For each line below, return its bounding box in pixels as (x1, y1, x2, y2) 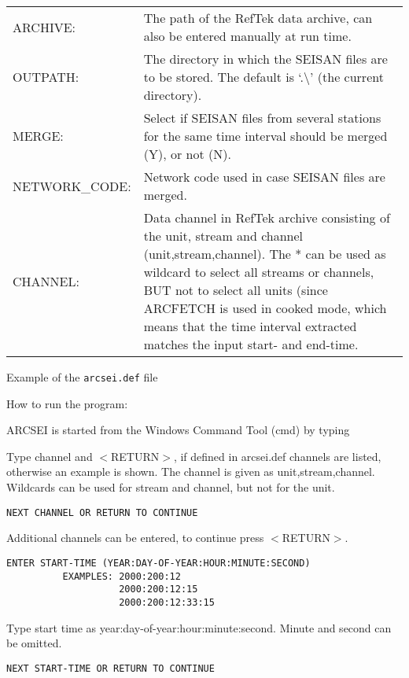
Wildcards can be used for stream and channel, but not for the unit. (6, 479, 335, 496)
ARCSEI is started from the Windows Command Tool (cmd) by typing (6, 422, 350, 438)
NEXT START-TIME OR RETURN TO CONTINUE (6, 662, 215, 674)
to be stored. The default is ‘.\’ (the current (143, 68, 384, 86)
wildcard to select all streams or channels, (143, 263, 374, 281)
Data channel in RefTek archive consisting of (143, 208, 390, 227)
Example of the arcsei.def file (6, 369, 158, 385)
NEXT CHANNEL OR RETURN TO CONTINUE (6, 507, 198, 518)
